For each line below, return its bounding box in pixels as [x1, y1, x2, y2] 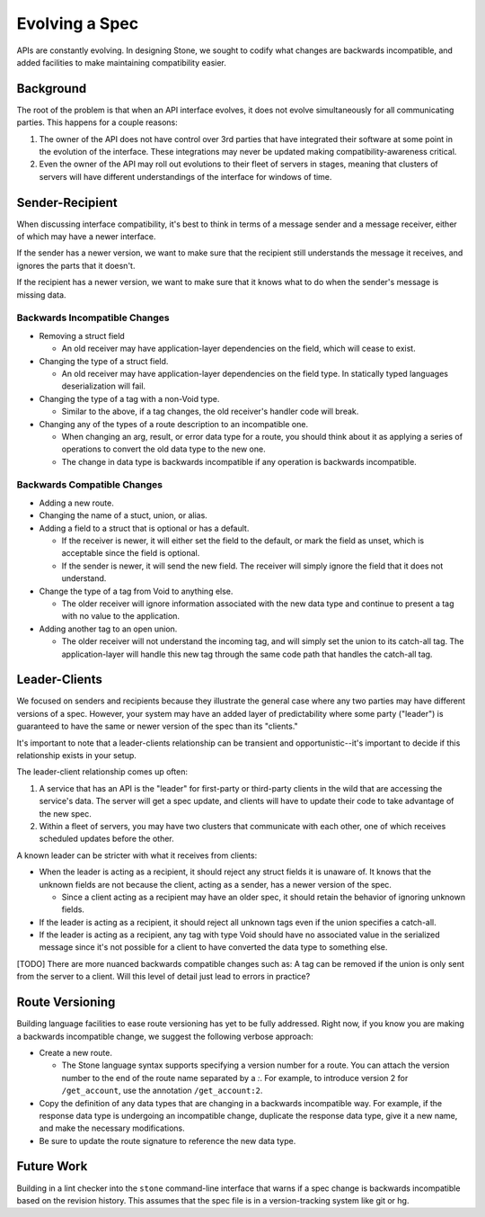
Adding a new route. [39, 497, 114, 508]
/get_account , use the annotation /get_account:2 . [61, 1085, 263, 1096]
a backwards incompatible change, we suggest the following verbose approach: [16, 1031, 313, 1042]
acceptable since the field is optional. [61, 548, 200, 559]
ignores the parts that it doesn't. [16, 260, 136, 271]
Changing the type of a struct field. [39, 355, 169, 366]
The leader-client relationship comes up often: [16, 766, 189, 777]
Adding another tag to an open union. [39, 623, 178, 634]
